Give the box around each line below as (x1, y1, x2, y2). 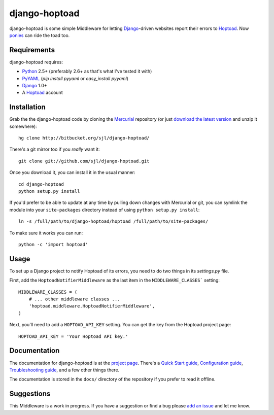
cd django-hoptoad (18, 181, 64, 187)
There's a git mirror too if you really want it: (9, 146, 100, 152)
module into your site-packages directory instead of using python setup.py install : (9, 206, 200, 213)
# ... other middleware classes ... (28, 296, 120, 302)
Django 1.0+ (22, 83, 48, 89)
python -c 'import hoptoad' (18, 241, 88, 247)
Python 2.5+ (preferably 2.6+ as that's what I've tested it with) (22, 68, 152, 75)
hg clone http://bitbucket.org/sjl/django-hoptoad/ (18, 135, 150, 141)
